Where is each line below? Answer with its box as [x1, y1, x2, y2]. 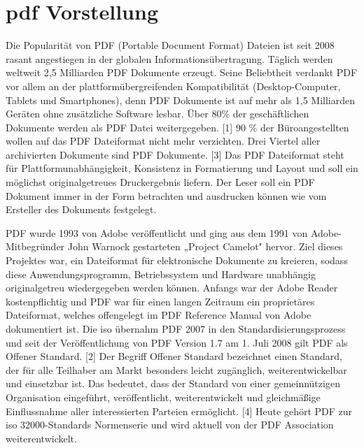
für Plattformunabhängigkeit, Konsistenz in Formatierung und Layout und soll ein [6, 161, 358, 175]
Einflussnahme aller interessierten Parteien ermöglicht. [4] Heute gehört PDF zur [6, 403, 353, 418]
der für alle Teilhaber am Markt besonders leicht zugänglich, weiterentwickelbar [6, 362, 347, 377]
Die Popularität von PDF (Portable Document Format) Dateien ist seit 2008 [6, 38, 335, 52]
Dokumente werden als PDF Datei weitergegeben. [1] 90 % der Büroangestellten [6, 120, 349, 134]
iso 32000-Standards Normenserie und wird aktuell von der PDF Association [6, 417, 334, 432]
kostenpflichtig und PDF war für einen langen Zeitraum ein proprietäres [6, 294, 315, 308]
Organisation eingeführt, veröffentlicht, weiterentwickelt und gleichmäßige [6, 389, 321, 404]
